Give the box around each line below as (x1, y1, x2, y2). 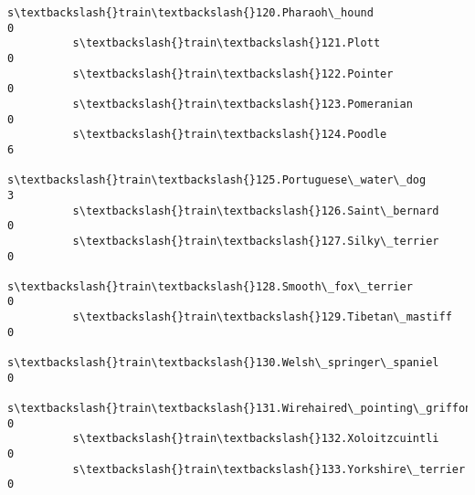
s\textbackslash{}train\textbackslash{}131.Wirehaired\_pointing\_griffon (7, 402, 472, 416)
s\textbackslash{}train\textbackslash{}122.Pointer (72, 67, 394, 80)
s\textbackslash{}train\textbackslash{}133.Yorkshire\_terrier (72, 462, 466, 476)
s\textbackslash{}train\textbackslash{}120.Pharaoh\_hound (7, 6, 374, 19)
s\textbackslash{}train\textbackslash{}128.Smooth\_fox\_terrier (7, 279, 413, 293)
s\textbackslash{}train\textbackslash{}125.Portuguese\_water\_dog (7, 174, 427, 187)
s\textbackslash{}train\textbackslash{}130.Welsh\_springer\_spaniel (7, 356, 439, 370)
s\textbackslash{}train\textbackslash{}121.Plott (72, 37, 381, 50)
